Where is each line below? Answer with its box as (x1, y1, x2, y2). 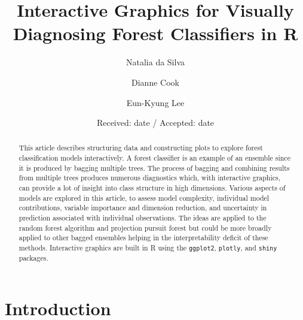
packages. (19, 253, 48, 263)
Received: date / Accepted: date (96, 116, 215, 129)
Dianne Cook (131, 76, 179, 88)
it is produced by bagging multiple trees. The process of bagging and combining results (19, 162, 290, 173)
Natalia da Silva (126, 56, 185, 68)
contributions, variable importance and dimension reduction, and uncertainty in (19, 203, 267, 213)
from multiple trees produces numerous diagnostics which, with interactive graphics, (19, 173, 281, 183)
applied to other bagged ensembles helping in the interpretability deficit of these (19, 233, 268, 243)
